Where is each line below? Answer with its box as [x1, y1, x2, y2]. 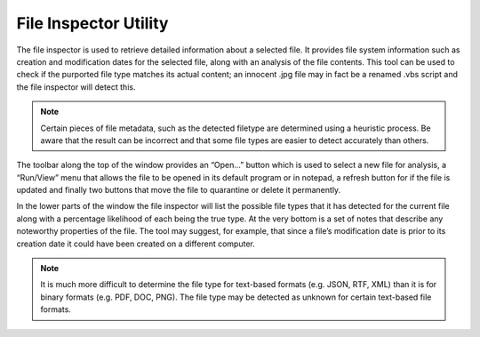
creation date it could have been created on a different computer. [16, 238, 255, 249]
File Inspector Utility [16, 13, 169, 33]
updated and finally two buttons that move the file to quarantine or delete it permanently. [16, 185, 341, 196]
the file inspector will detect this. [16, 81, 136, 92]
